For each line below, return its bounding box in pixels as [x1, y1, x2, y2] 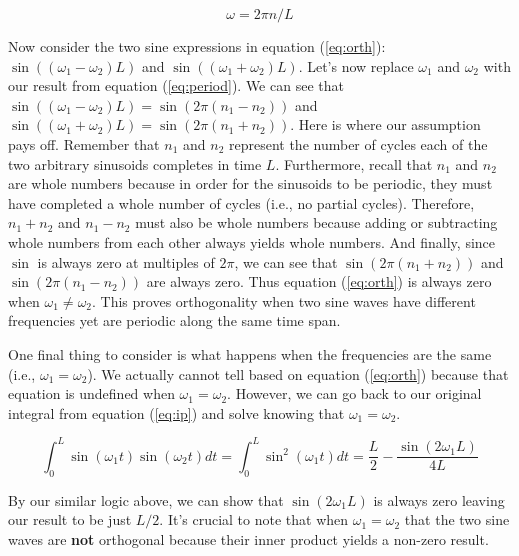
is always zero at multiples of [37, 251, 215, 272]
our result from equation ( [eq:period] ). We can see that [8, 75, 344, 96]
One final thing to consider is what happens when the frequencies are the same [8, 343, 492, 364]
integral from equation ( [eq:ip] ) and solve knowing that [8, 402, 345, 423]
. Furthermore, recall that [275, 153, 433, 174]
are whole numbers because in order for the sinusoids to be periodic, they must [8, 173, 493, 194]
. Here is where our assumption [290, 114, 481, 135]
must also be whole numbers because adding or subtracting [135, 212, 498, 233]
